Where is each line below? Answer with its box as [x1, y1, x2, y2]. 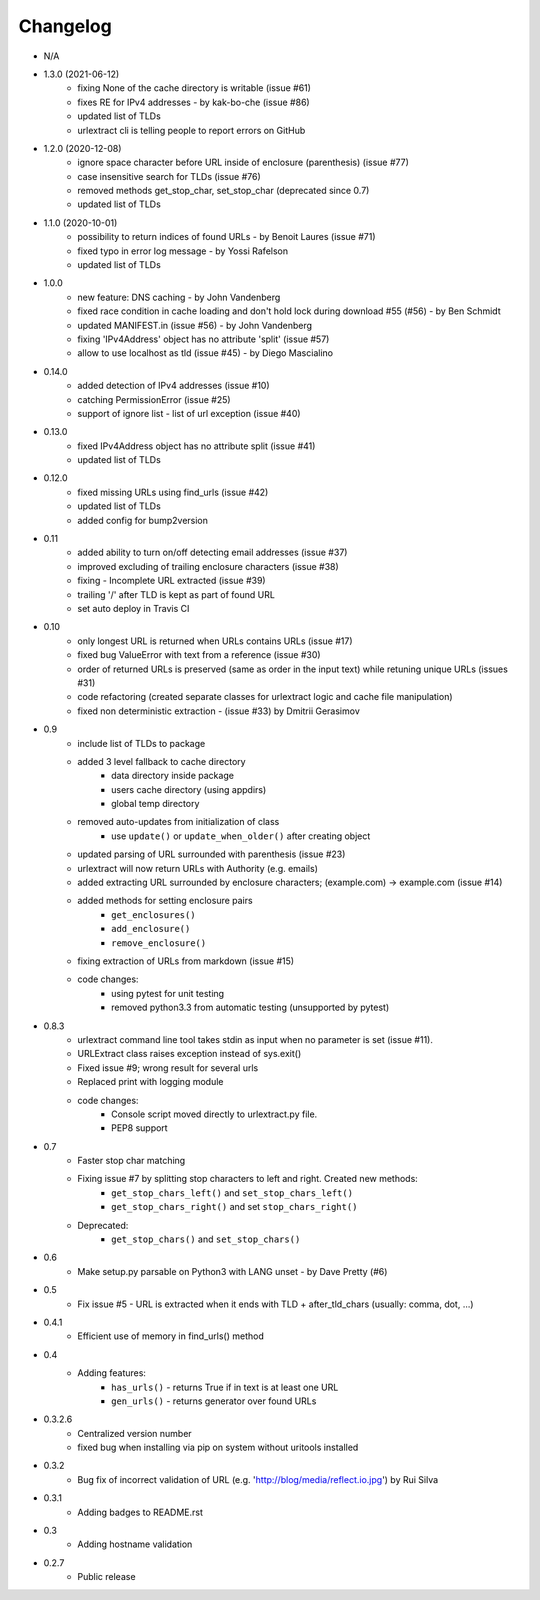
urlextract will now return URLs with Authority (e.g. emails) [77, 862, 319, 874]
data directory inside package [111, 770, 235, 782]
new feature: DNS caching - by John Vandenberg [77, 291, 281, 303]
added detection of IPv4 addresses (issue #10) [77, 380, 270, 392]
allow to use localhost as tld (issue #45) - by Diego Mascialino [77, 347, 334, 359]
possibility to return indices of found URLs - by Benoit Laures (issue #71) [77, 231, 376, 243]
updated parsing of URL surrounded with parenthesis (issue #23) [77, 848, 346, 860]
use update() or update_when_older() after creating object [111, 830, 371, 842]
